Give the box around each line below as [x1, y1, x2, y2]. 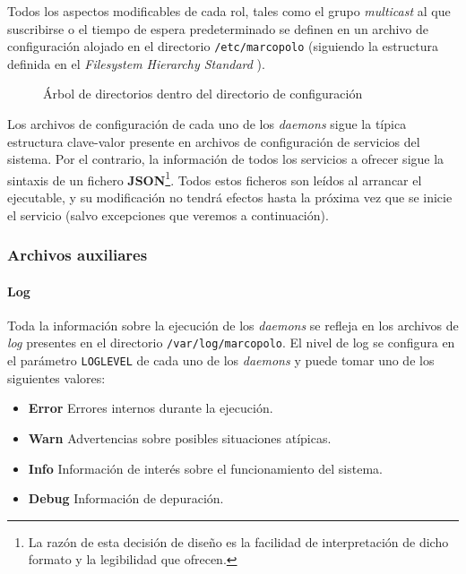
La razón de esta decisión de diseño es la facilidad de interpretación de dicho [28, 532, 449, 551]
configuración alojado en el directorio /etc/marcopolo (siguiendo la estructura [7, 37, 438, 56]
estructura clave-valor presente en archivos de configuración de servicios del [7, 132, 420, 150]
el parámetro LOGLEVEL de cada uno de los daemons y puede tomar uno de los [7, 351, 435, 370]
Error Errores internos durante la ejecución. [28, 398, 273, 417]
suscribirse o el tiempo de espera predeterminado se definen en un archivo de [7, 19, 428, 38]
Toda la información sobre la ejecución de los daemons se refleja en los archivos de [7, 315, 459, 334]
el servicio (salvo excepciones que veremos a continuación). [7, 205, 329, 224]
